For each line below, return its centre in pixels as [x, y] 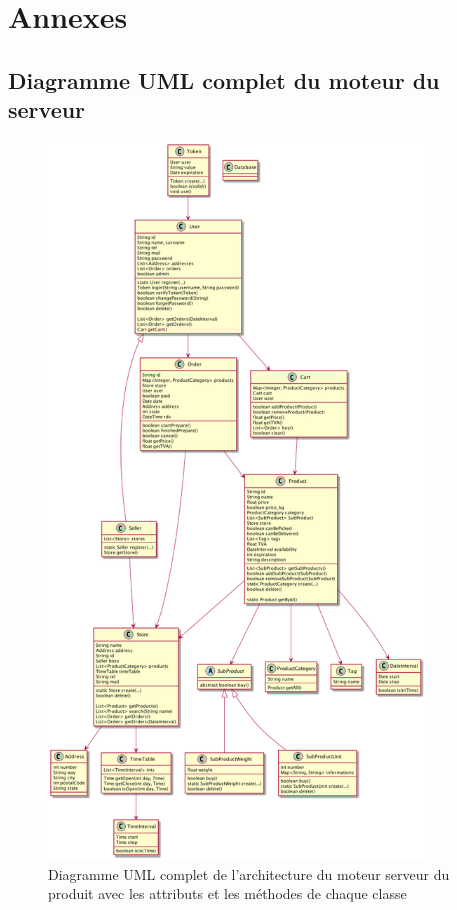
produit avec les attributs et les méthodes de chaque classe [227, 893]
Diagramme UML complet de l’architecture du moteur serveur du [249, 873]
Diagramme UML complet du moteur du [224, 79]
